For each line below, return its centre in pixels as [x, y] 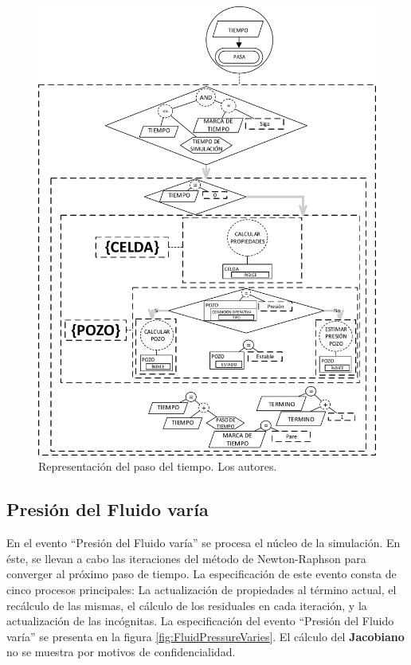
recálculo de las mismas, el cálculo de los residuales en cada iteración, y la [187, 605]
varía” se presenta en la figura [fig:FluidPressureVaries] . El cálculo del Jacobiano [205, 636]
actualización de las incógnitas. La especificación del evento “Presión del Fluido [200, 621]
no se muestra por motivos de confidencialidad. [121, 652]
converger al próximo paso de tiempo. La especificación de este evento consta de [202, 574]
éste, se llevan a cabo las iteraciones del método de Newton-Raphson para [186, 558]
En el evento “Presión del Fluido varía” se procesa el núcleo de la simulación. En [204, 543]
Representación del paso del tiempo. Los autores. [158, 466]
